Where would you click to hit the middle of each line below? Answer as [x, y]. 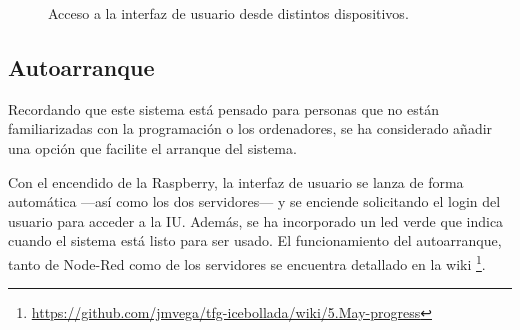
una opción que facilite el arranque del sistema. [152, 147]
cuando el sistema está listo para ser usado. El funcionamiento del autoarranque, [255, 240]
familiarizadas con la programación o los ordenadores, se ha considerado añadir [250, 128]
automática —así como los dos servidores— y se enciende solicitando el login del [254, 201]
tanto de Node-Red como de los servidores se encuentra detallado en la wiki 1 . [247, 262]
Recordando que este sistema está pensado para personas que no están [223, 108]
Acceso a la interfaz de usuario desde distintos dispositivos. [228, 13]
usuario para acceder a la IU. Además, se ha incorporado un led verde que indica [256, 220]
